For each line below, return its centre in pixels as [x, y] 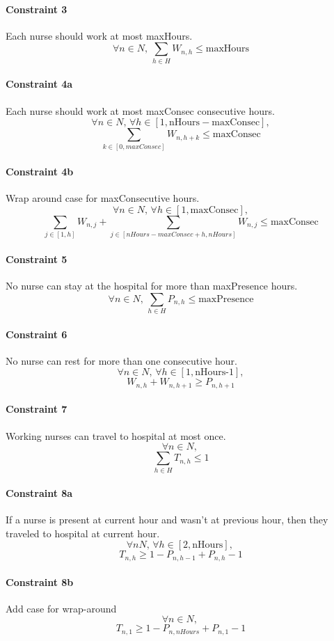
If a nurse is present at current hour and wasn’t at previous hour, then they [167, 520]
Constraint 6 [37, 334]
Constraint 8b [40, 581]
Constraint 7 [37, 409]
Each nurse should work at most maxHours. [99, 35]
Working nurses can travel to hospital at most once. [116, 435]
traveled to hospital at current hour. [83, 533]
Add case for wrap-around [61, 608]
